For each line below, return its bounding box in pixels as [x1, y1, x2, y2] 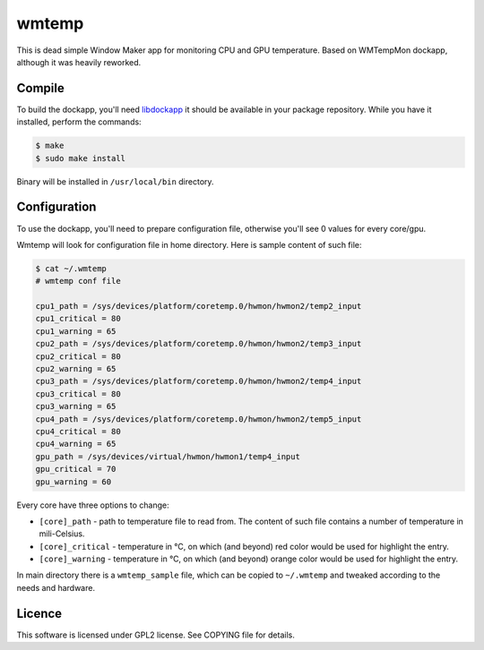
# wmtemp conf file [35, 276, 121, 287]
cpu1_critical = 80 [35, 313, 121, 324]
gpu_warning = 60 [35, 476, 112, 487]
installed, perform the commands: [16, 116, 143, 127]
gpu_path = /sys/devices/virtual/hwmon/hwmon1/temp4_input [35, 451, 300, 461]
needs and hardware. [16, 582, 96, 593]
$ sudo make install [35, 153, 125, 163]
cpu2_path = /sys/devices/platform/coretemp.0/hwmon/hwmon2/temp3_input [35, 338, 362, 349]
